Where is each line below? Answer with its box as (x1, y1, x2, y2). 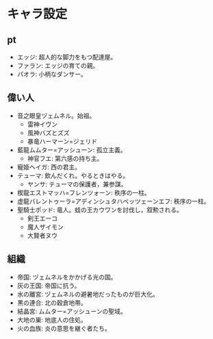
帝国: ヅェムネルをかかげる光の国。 (16, 273, 117, 281)
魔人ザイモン (27, 223, 64, 231)
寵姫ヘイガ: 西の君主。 (16, 162, 81, 171)
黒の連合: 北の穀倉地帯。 (16, 299, 87, 307)
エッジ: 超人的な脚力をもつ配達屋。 (16, 53, 117, 61)
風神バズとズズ (27, 128, 70, 137)
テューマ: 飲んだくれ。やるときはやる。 (16, 171, 129, 179)
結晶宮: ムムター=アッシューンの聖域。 (16, 307, 127, 315)
